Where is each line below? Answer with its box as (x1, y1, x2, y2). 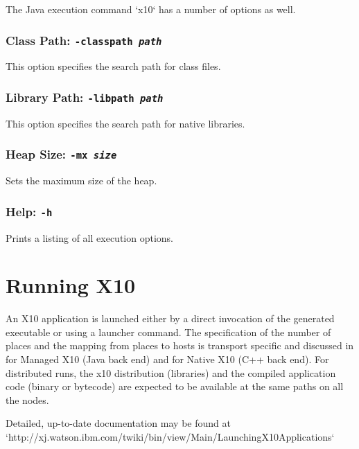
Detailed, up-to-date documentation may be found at (6, 416, 231, 430)
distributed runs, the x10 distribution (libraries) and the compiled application (6, 365, 336, 380)
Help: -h (6, 202, 53, 220)
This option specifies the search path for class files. (6, 59, 221, 73)
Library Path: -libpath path (6, 88, 164, 105)
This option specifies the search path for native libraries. (6, 116, 245, 130)
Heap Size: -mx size (6, 146, 117, 163)
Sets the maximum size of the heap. (6, 173, 157, 188)
